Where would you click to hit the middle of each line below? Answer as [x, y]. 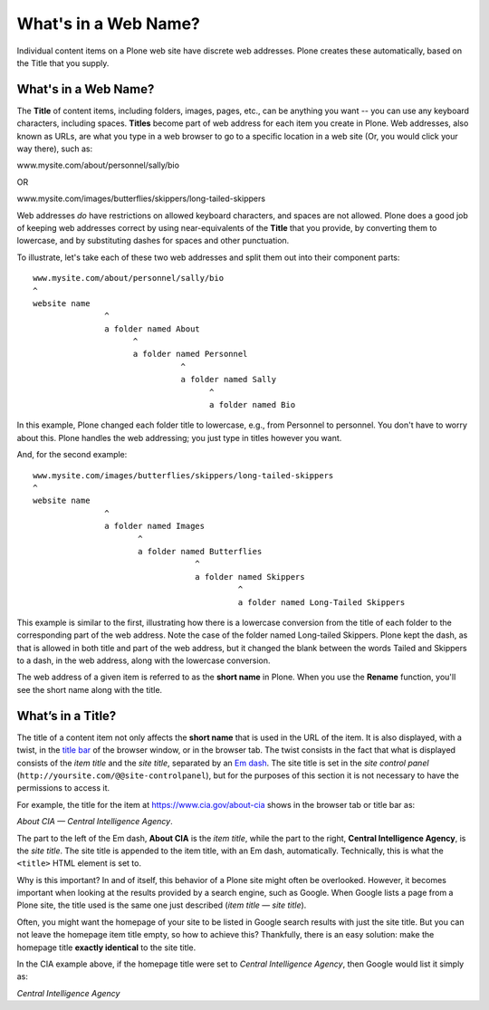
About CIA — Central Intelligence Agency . [95, 822]
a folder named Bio [252, 405]
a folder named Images [155, 526]
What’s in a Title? [67, 716]
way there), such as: [55, 149]
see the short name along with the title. [90, 689]
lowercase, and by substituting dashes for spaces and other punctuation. [153, 241]
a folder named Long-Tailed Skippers [321, 602]
